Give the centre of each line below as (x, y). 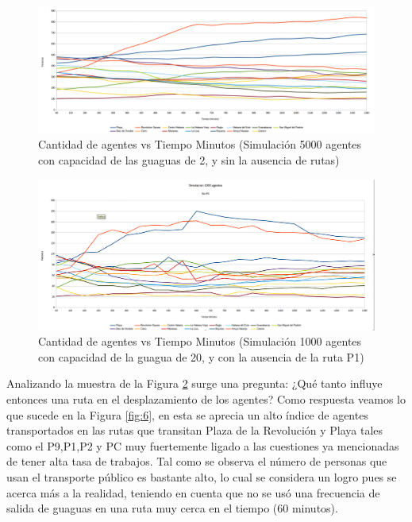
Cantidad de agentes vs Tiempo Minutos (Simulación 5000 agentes (200, 144)
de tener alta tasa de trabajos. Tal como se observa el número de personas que (197, 461)
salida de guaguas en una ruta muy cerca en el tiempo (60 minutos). (172, 508)
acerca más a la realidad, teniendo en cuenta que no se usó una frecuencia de (193, 492)
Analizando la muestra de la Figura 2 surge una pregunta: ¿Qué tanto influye (194, 383)
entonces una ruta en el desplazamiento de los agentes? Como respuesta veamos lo (206, 399)
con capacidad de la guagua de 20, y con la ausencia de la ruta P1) (201, 356)
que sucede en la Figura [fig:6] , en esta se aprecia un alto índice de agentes (187, 414)
